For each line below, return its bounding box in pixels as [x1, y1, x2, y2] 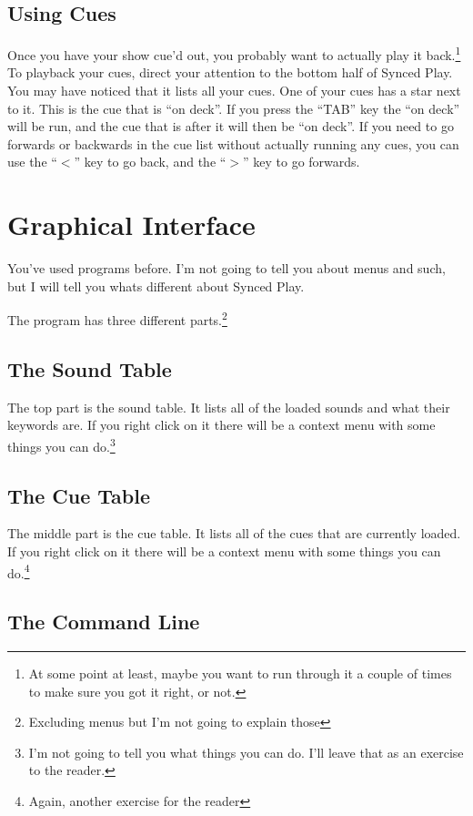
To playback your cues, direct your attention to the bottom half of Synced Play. [7, 63, 453, 82]
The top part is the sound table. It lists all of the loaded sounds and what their [7, 397, 450, 416]
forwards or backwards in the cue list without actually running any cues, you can [7, 134, 459, 153]
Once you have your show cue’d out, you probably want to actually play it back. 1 [7, 43, 461, 64]
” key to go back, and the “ [74, 152, 226, 171]
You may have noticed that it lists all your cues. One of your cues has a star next [7, 81, 461, 100]
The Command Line [7, 607, 200, 636]
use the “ [7, 152, 57, 171]
